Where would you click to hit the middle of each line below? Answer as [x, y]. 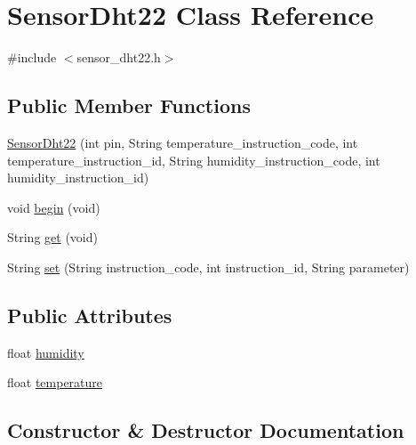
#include [32, 57]
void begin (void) [54, 207]
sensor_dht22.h [119, 57]
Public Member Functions [129, 105]
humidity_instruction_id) [78, 178]
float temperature [55, 382]
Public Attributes [90, 315]
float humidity [46, 352]
